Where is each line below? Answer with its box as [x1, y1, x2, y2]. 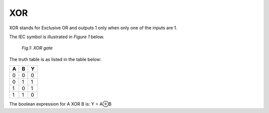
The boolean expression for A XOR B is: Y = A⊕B [9, 101, 112, 107]
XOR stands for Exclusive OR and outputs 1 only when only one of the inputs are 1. [9, 25, 178, 31]
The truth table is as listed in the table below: [9, 56, 102, 62]
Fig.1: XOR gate [21, 45, 53, 51]
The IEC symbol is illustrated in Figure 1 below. [9, 34, 105, 40]
